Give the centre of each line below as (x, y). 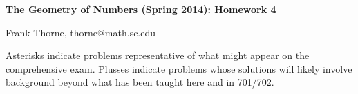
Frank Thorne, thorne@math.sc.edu (81, 32)
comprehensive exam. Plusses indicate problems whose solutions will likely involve (179, 68)
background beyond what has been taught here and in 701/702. (140, 82)
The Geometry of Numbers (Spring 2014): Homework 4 (141, 9)
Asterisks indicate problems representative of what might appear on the (158, 55)
